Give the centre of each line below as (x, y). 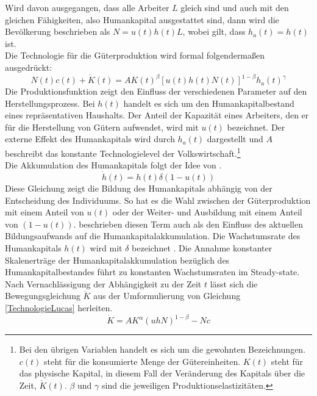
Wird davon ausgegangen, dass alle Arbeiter (87, 7)
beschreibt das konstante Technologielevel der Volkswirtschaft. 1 (123, 152)
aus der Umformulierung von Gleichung (167, 296)
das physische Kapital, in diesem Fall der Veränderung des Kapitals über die (162, 373)
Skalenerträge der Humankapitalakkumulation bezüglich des (117, 260)
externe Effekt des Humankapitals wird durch (90, 139)
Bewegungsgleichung (43, 296)
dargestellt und (235, 139)
